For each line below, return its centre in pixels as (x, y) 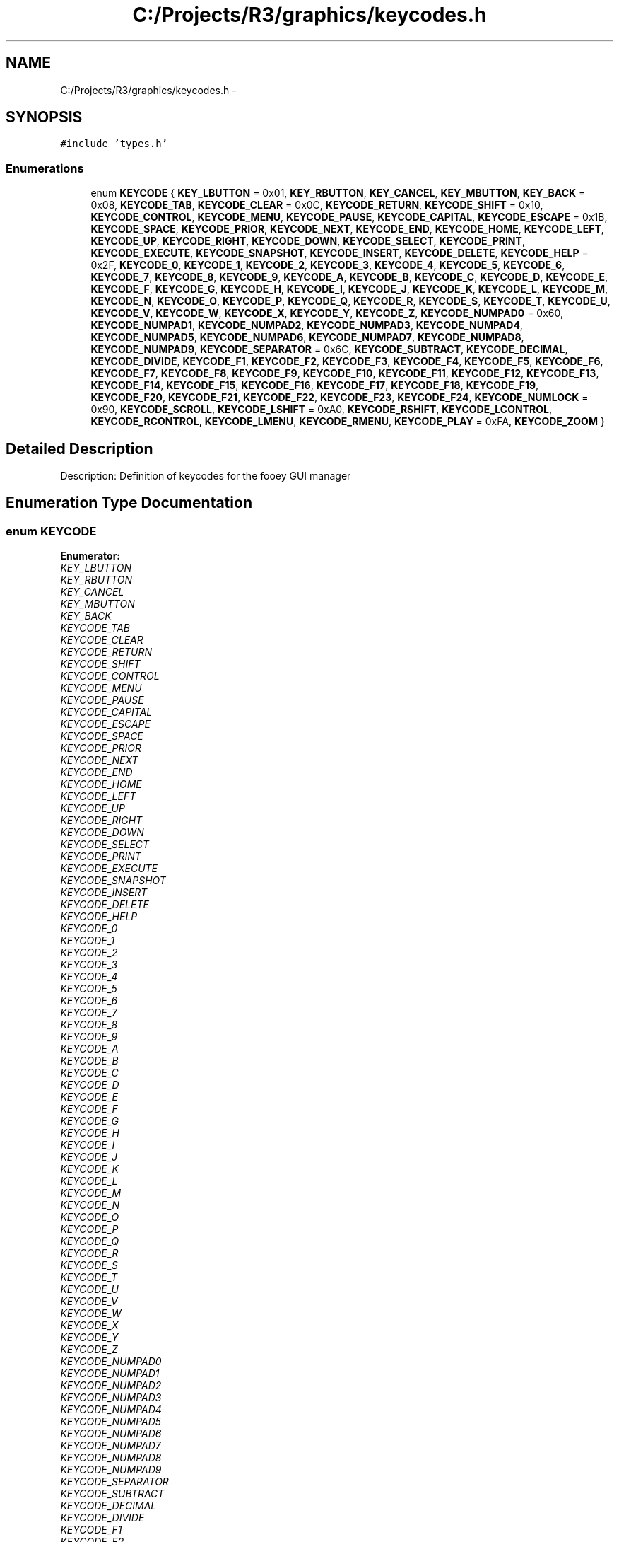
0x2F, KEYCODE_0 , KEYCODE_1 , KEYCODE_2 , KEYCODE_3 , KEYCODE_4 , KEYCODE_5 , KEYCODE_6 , (328, 265)
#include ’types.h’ (114, 144)
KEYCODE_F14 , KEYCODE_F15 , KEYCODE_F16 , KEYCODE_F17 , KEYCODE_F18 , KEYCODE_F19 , (315, 385)
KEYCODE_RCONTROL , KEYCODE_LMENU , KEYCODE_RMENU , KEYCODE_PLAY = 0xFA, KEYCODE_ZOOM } (348, 422)
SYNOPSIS (44, 117)
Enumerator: (90, 556)
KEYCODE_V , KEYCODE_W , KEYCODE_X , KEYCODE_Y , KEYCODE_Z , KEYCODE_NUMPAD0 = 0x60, (327, 313)
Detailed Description (79, 448)
